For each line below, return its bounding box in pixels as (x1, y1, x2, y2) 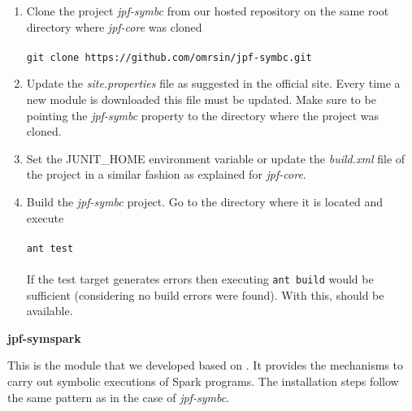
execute (26, 209, 64, 226)
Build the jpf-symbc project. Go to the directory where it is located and (26, 193, 383, 210)
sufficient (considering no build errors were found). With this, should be (26, 286, 384, 303)
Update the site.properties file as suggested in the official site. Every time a (26, 75, 401, 92)
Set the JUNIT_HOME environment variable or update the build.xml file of (26, 149, 405, 167)
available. (26, 302, 73, 319)
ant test (26, 242, 74, 254)
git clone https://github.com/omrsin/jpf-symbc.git (26, 51, 312, 63)
